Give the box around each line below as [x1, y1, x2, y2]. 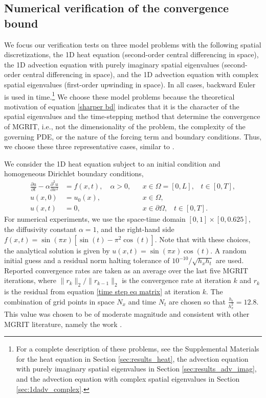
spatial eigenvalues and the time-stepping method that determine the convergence [4, 111, 260, 122]
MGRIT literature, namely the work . [4, 318, 122, 329]
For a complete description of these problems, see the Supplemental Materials [16, 343, 259, 354]
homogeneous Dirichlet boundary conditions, [4, 168, 144, 179]
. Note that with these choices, [154, 233, 251, 244]
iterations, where [4, 275, 57, 286]
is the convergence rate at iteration [122, 275, 231, 286]
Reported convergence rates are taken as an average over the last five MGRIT [4, 265, 248, 275]
